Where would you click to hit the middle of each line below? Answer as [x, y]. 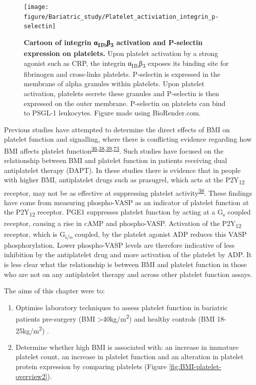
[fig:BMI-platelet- [195, 366]
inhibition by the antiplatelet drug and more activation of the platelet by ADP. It [128, 254]
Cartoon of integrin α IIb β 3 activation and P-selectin [113, 43]
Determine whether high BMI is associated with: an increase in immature [127, 347]
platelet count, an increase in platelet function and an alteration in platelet [129, 357]
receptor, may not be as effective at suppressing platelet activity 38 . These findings [128, 192]
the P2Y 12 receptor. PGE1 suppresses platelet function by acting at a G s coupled [128, 213]
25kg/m [27, 330]
